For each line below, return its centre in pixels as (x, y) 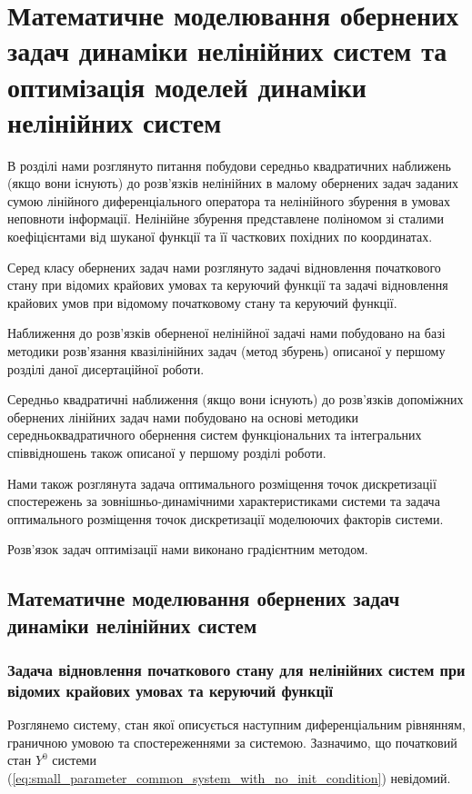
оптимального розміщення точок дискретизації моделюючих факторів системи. (226, 518)
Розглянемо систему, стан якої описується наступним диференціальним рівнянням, (236, 725)
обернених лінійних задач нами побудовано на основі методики (183, 417)
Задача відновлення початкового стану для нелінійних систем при (236, 670)
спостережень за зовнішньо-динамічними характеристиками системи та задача (224, 501)
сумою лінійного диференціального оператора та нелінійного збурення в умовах (229, 200)
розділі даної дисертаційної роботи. (106, 368)
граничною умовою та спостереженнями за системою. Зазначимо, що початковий (232, 742)
